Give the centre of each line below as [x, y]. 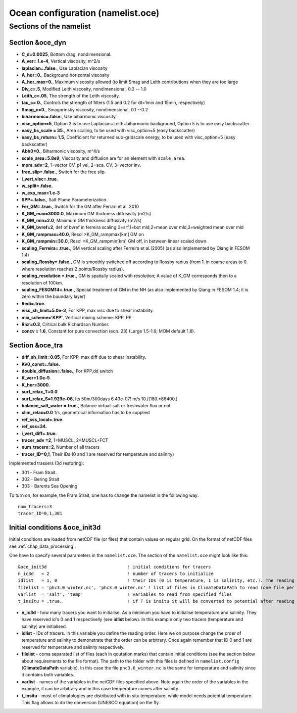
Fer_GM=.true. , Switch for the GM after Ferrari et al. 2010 [80, 207]
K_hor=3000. [36, 385]
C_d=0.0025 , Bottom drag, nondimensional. [67, 54]
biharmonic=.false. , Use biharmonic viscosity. [69, 117]
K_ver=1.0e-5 [36, 378]
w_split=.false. [37, 186]
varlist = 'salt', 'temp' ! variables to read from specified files [125, 594]
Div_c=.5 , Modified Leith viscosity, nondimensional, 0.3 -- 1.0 [84, 89]
